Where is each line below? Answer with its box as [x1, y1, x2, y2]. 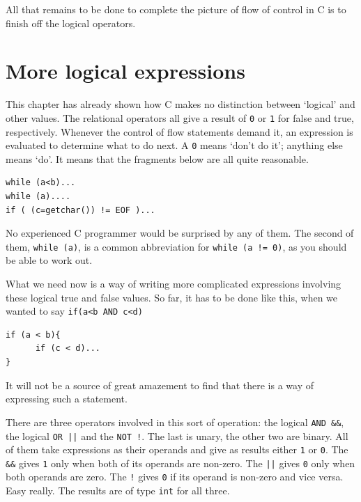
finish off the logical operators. [6, 15, 136, 30]
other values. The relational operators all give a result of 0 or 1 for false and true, [6, 110, 354, 125]
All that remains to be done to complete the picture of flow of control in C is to [6, 2, 346, 16]
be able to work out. [6, 253, 93, 267]
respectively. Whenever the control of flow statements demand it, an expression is [6, 124, 353, 139]
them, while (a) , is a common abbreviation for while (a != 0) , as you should [6, 239, 347, 253]
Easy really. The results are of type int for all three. [6, 483, 230, 498]
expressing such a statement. [6, 391, 128, 406]
